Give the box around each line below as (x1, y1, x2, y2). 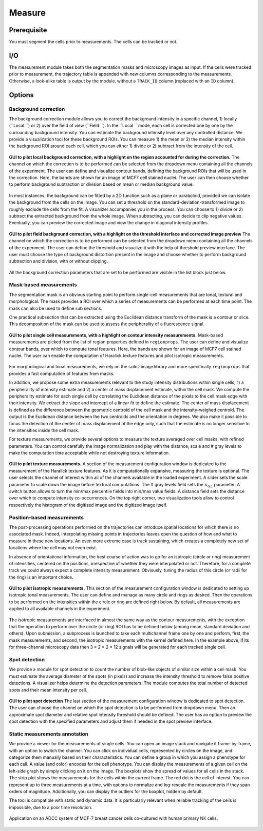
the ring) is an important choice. (9, 574, 74, 580)
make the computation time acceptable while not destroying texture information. (9, 450, 170, 456)
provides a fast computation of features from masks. (9, 371, 114, 376)
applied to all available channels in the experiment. (9, 606, 111, 612)
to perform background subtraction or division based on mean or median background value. (9, 181, 194, 187)
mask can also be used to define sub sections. (9, 305, 102, 311)
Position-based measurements (9, 514, 84, 521)
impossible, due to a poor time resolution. (9, 804, 93, 810)
